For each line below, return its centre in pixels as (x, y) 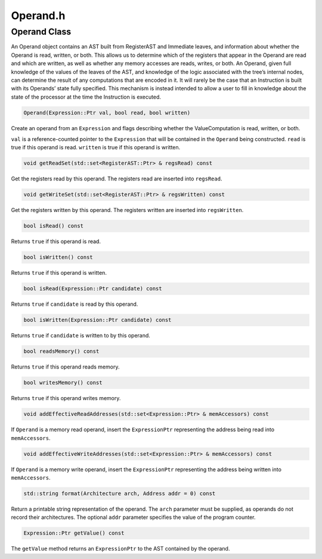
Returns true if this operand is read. (56, 241)
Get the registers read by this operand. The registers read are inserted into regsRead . (117, 179)
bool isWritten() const (58, 257)
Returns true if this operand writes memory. (66, 398)
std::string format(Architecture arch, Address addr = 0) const (120, 493)
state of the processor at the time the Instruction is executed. (86, 97)
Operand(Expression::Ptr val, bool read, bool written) (107, 113)
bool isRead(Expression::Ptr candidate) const (93, 289)
